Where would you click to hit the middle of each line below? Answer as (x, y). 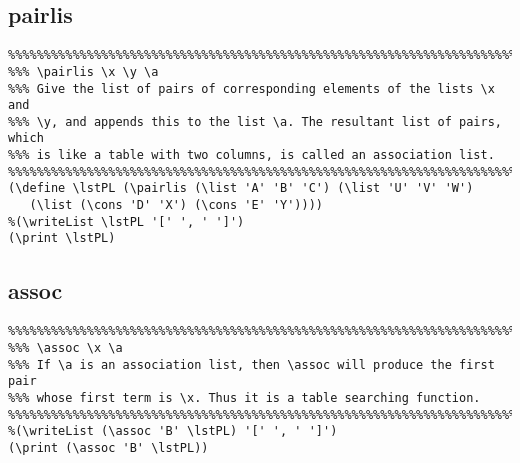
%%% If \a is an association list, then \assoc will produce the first (251, 364)
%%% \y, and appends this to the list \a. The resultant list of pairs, (255, 121)
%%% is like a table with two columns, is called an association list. (251, 155)
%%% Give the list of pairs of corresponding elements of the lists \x (251, 88)
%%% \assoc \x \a (65, 347)
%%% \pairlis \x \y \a (83, 71)
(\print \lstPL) (62, 238)
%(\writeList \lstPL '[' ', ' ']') (126, 221)
